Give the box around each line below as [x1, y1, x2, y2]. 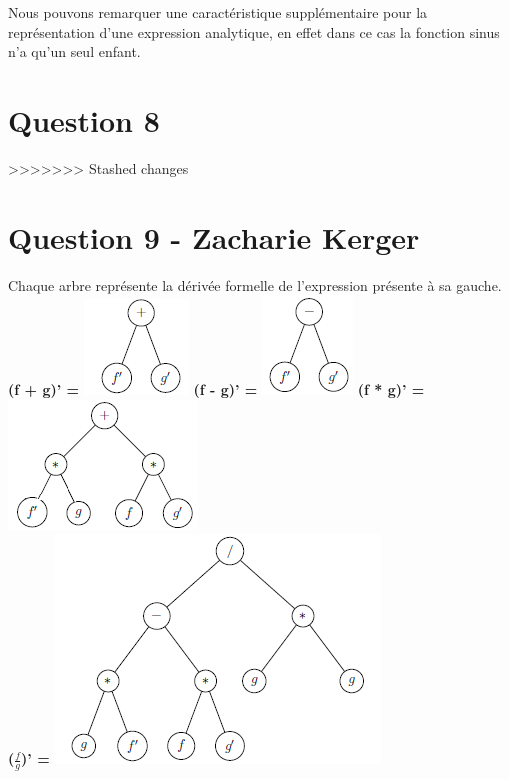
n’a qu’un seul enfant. [8, 41, 141, 62]
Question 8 [8, 99, 160, 140]
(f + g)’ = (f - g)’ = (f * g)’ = [8, 379, 425, 400]
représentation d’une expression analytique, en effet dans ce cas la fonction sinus [8, 21, 500, 42]
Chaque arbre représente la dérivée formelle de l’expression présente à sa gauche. [8, 274, 502, 295]
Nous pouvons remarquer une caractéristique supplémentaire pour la [8, 2, 428, 22]
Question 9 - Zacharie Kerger [8, 216, 420, 257]
